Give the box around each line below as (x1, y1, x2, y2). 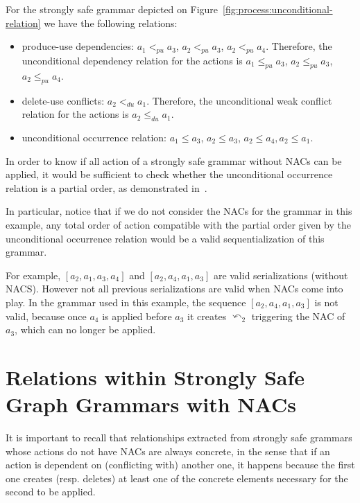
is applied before (102, 308, 172, 323)
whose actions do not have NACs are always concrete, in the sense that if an (6, 443, 330, 458)
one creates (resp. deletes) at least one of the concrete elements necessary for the (6, 470, 348, 485)
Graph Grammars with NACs (6, 390, 296, 418)
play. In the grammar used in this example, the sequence (6, 294, 246, 309)
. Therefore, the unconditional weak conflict (146, 93, 332, 107)
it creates (187, 308, 227, 323)
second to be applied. (6, 484, 96, 499)
